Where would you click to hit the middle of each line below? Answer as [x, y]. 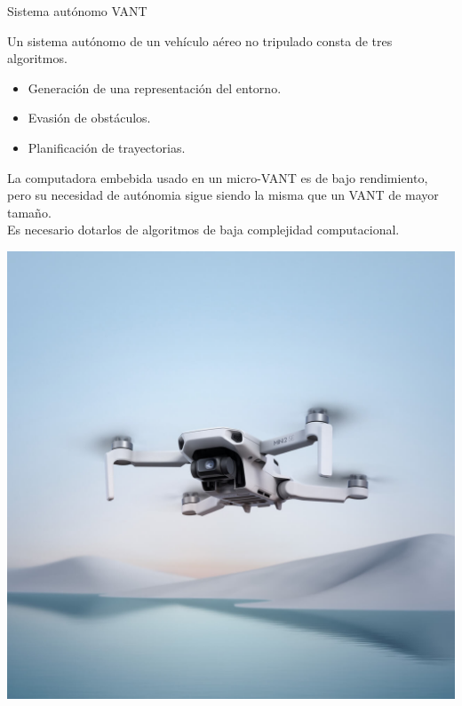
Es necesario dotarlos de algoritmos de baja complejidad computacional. [203, 230]
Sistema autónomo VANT [77, 11]
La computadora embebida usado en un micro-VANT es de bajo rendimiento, [218, 177]
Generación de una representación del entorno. [155, 87]
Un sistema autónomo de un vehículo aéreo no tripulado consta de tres [200, 40]
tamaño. [29, 212]
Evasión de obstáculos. [89, 118]
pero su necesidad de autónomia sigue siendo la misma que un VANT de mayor [223, 195]
